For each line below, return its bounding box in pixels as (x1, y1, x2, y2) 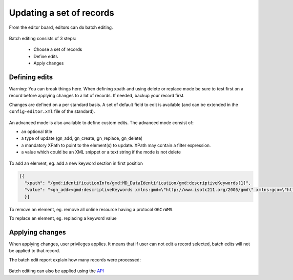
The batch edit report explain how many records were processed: (9, 257, 141, 262)
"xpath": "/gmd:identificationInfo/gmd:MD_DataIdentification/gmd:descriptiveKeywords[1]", (24, 180, 251, 186)
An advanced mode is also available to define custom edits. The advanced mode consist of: (9, 120, 194, 126)
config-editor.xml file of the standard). (9, 108, 95, 114)
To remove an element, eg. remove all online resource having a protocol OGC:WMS (9, 206, 173, 212)
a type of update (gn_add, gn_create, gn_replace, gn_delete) (21, 135, 143, 141)
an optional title (21, 129, 52, 134)
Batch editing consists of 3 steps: (9, 35, 77, 41)
